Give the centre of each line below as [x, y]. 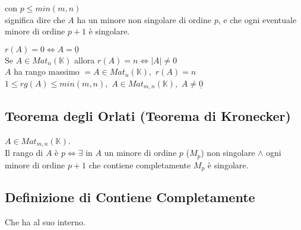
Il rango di [24, 153]
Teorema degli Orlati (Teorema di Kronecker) [148, 115]
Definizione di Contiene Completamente [130, 197]
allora [85, 60]
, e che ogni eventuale [257, 19]
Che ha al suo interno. [45, 222]
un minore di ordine [140, 153]
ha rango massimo [47, 71]
